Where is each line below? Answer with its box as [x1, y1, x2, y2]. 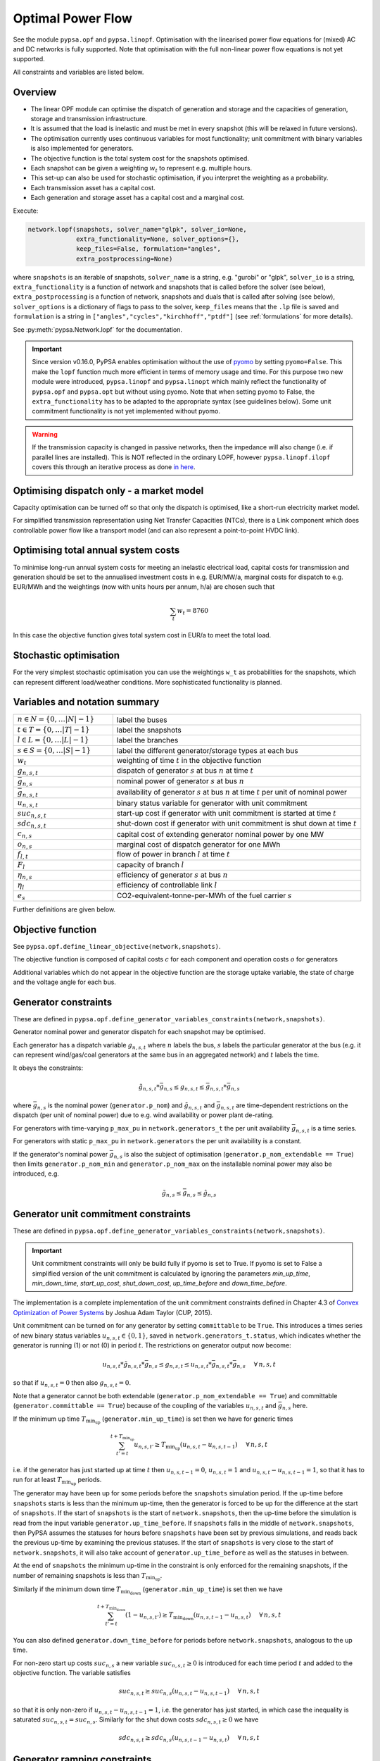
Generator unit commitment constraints [13, 1208, 191, 1220]
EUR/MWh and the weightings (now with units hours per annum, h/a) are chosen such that [13, 583, 275, 591]
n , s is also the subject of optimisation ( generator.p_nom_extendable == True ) [113, 1150, 355, 1160]
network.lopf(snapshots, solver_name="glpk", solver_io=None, [27, 225, 247, 233]
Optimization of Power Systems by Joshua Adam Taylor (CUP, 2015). [13, 1308, 213, 1317]
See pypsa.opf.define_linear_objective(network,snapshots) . [13, 942, 221, 950]
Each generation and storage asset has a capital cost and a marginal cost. [30, 194, 246, 202]
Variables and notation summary [13, 696, 160, 708]
